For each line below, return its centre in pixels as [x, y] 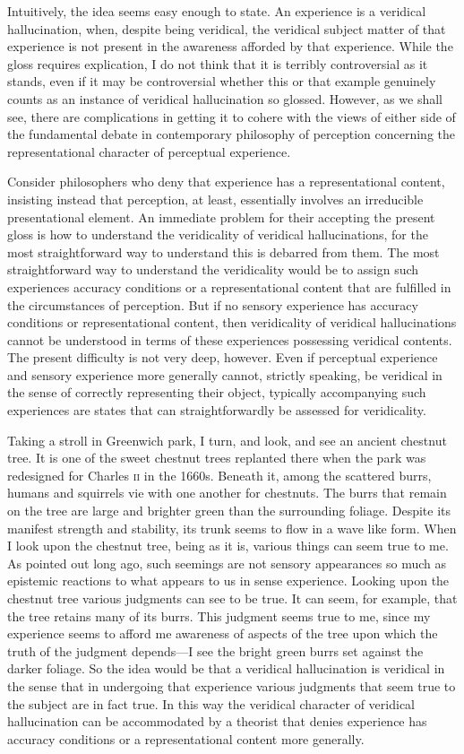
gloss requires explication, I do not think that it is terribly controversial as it [218, 63]
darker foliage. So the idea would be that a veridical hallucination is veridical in [226, 668]
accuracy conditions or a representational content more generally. [186, 738]
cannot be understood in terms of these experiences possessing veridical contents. [230, 339]
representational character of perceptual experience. [149, 151]
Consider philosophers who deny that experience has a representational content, [226, 182]
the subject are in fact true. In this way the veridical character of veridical [211, 703]
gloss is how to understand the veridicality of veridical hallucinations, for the [218, 234]
